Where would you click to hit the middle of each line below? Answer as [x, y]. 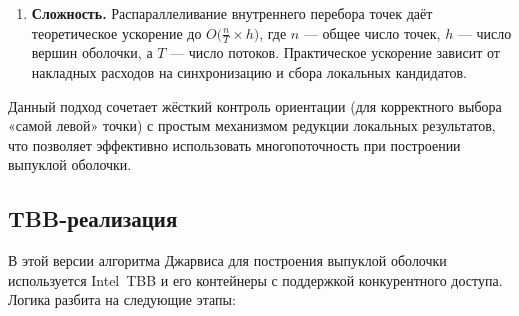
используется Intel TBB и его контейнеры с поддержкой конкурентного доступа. [255, 279]
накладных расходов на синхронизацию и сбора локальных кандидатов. [249, 72]
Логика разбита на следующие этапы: [122, 299]
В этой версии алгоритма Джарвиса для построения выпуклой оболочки [227, 260]
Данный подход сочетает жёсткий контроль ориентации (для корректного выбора [255, 105]
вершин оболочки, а [92, 52]
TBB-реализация [93, 218]
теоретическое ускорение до [116, 32]
